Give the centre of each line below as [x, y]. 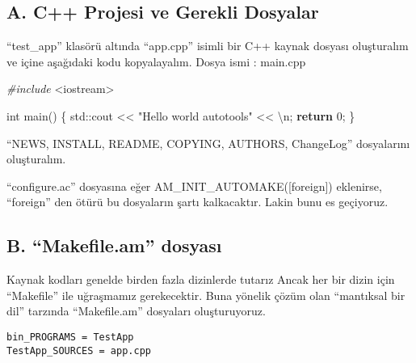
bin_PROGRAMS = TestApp [70, 337]
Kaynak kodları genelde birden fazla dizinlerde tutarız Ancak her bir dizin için [201, 279]
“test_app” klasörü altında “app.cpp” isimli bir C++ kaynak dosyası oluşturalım [208, 46]
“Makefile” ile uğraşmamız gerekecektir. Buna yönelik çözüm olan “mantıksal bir [206, 295]
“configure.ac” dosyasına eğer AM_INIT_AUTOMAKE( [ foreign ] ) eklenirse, [194, 186]
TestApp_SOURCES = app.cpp [79, 350]
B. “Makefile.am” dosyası [114, 245]
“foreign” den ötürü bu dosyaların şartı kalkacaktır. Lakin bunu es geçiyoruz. [197, 202]
